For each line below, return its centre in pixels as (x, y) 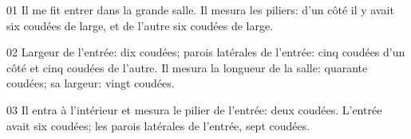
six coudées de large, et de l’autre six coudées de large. (140, 25)
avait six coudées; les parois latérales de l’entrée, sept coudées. (158, 125)
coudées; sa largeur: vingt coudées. (91, 83)
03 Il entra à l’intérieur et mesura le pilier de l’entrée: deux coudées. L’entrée (194, 109)
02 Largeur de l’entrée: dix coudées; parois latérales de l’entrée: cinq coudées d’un (206, 52)
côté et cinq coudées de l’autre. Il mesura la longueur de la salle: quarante (187, 67)
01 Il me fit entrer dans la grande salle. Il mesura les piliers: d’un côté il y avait (200, 10)
